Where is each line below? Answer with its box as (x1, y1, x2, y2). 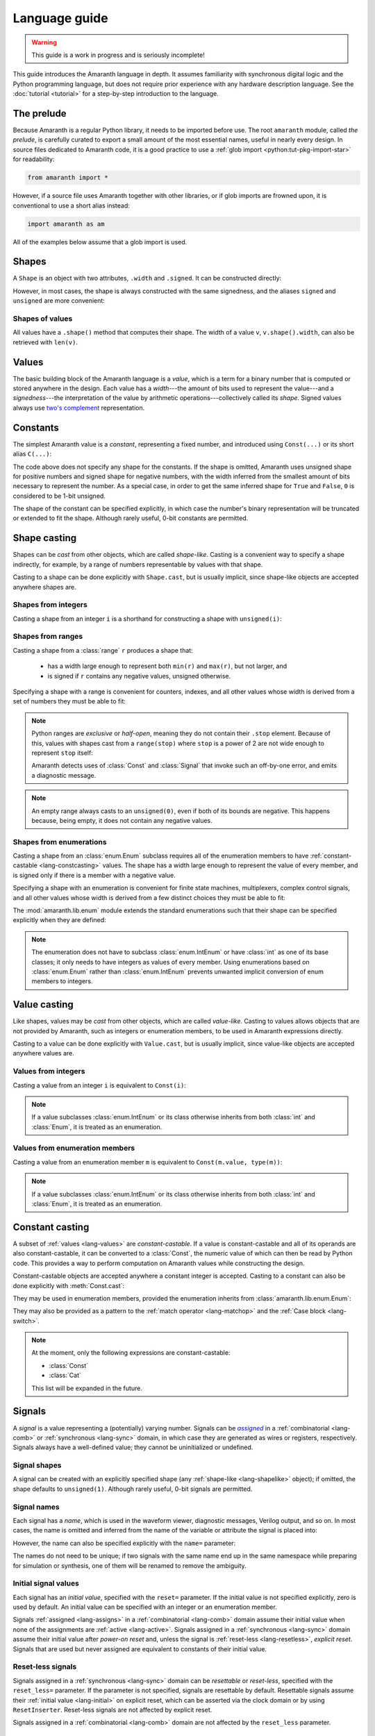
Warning (31, 38, 57, 47)
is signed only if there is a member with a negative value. (12, 871, 176, 879)
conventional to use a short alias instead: (12, 201, 130, 210)
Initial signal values (12, 1578, 80, 1588)
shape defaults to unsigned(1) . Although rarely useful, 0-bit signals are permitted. (12, 1485, 253, 1493)
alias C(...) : (12, 450, 52, 458)
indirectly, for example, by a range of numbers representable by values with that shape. (12, 560, 263, 569)
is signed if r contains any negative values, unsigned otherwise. (47, 671, 231, 680)
